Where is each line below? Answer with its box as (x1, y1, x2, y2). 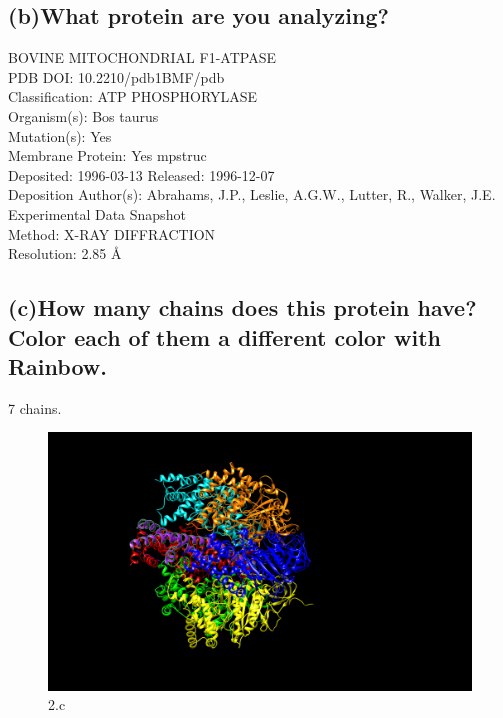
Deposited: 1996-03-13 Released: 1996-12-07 (8, 164, 275, 185)
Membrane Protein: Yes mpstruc (8, 145, 207, 166)
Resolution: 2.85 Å (8, 243, 122, 264)
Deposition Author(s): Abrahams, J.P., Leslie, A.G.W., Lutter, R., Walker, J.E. (8, 184, 496, 205)
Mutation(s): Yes (8, 125, 112, 146)
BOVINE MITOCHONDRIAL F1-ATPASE (8, 47, 276, 68)
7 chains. (8, 397, 62, 418)
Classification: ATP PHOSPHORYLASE (8, 86, 258, 107)
